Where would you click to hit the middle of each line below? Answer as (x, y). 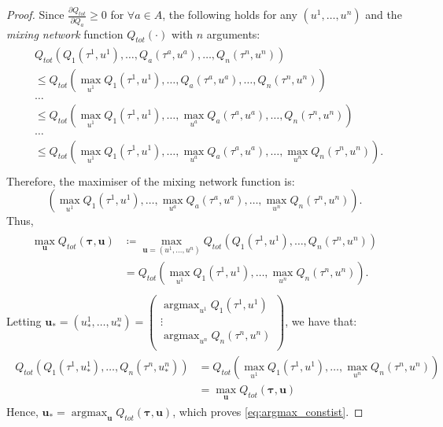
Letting (24, 321)
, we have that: (321, 321)
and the (384, 15)
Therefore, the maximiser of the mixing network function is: (151, 180)
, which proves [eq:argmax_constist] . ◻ (268, 412)
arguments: (233, 33)
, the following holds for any (230, 15)
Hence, (22, 412)
